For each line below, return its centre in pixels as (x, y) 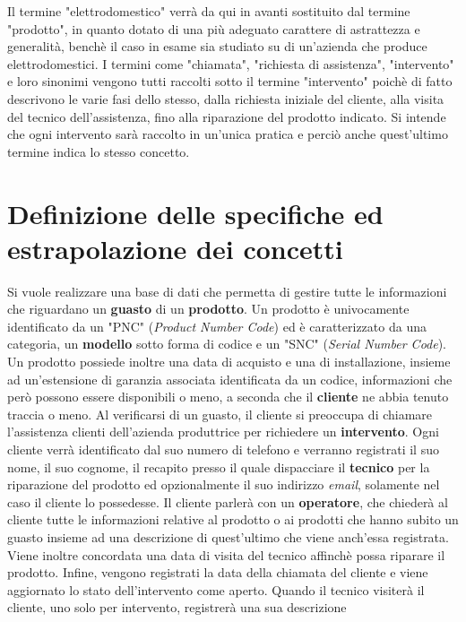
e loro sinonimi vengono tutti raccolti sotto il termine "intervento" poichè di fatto (230, 81)
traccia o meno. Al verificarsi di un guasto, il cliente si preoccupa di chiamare (220, 414)
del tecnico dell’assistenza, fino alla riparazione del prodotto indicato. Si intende (227, 116)
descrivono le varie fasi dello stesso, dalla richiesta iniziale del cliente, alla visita (226, 98)
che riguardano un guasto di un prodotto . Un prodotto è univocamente (208, 309)
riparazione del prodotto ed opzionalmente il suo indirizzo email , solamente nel (224, 484)
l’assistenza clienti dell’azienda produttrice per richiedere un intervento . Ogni (223, 432)
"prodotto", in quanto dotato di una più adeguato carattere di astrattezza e (214, 28)
